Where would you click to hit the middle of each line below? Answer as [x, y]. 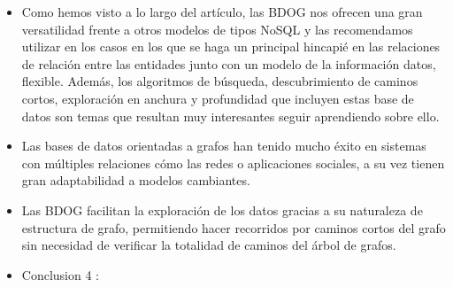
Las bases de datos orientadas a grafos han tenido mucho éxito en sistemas [224, 146]
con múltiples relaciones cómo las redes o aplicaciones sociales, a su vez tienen [233, 163]
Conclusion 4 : [60, 274]
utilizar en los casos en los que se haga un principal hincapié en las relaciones [231, 47]
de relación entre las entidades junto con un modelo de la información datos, [229, 63]
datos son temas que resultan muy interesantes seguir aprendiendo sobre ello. [230, 116]
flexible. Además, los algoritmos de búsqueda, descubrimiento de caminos [220, 81]
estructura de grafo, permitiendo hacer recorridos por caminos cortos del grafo [234, 227]
